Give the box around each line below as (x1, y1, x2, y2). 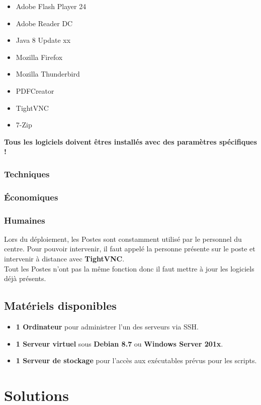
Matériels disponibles (4, 298, 117, 313)
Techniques (4, 167, 50, 180)
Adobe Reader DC (16, 18, 73, 28)
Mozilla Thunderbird (16, 69, 80, 79)
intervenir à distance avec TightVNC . (4, 253, 125, 264)
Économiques (4, 190, 58, 203)
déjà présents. (4, 273, 46, 284)
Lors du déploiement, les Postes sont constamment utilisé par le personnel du (4, 233, 242, 244)
